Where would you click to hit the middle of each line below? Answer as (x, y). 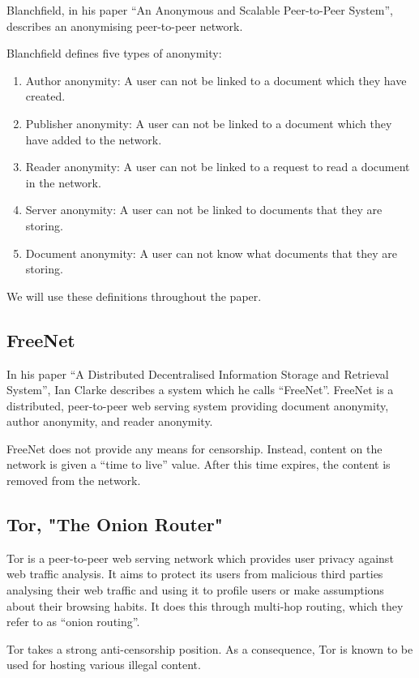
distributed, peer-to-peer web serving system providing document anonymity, (198, 405)
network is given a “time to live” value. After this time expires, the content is (199, 464)
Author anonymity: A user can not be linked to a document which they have (216, 80)
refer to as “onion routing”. (73, 622)
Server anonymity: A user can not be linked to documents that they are (204, 210)
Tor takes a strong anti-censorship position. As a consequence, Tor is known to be (210, 648)
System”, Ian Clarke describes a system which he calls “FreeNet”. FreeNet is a (200, 390)
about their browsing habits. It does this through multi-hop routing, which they (205, 605)
